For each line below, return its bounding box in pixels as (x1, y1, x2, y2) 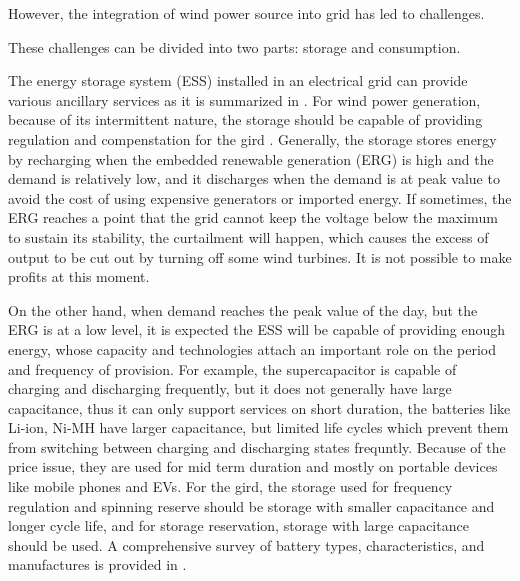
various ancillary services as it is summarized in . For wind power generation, (8, 89, 481, 110)
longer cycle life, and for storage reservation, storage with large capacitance (8, 515, 469, 536)
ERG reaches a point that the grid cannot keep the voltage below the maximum (8, 207, 498, 228)
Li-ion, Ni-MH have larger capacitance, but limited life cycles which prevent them (8, 417, 509, 438)
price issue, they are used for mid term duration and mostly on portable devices (8, 456, 498, 477)
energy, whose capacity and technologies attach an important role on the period (8, 338, 496, 359)
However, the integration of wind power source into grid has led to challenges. (8, 3, 485, 23)
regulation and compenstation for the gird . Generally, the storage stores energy (8, 128, 497, 149)
